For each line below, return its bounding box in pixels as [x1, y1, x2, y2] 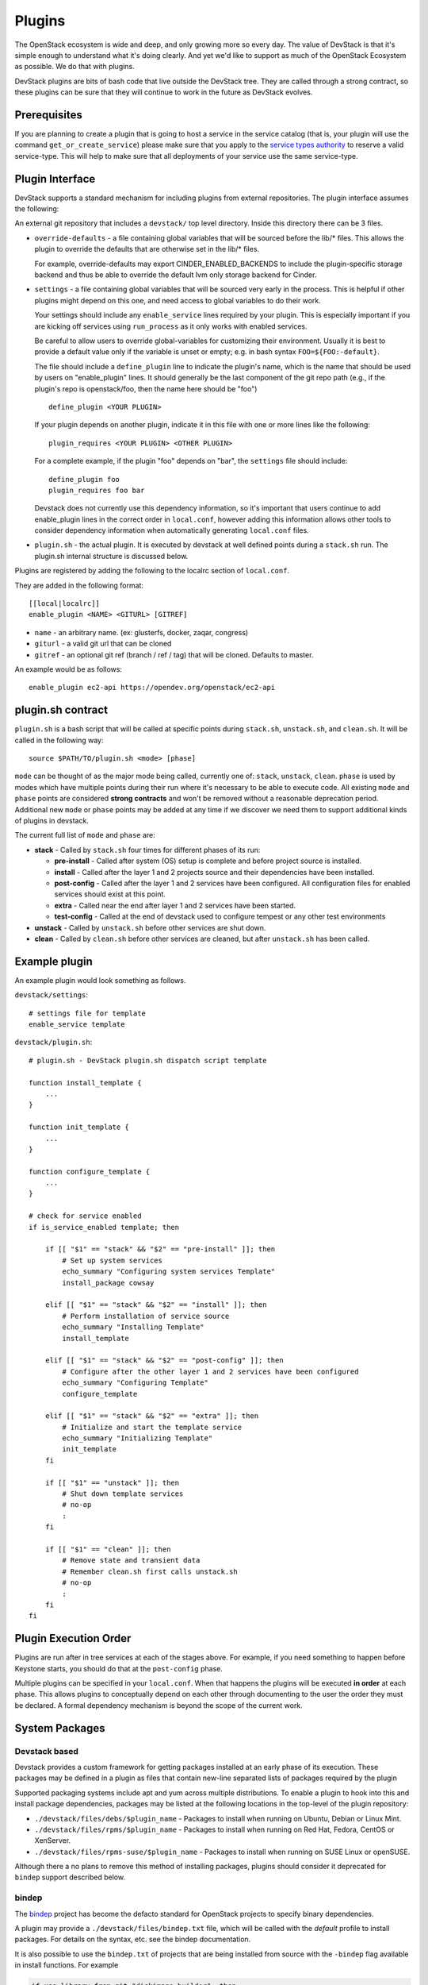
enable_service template [29, 1020, 125, 1028]
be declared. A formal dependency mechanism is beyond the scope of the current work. [14, 1700, 303, 1710]
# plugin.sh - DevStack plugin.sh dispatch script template [29, 1056, 267, 1065]
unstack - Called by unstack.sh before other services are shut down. [34, 923, 266, 932]
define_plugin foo [48, 475, 120, 484]
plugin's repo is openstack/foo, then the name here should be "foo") [34, 384, 258, 393]
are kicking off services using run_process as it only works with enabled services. [34, 322, 308, 331]
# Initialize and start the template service [62, 1422, 242, 1432]
